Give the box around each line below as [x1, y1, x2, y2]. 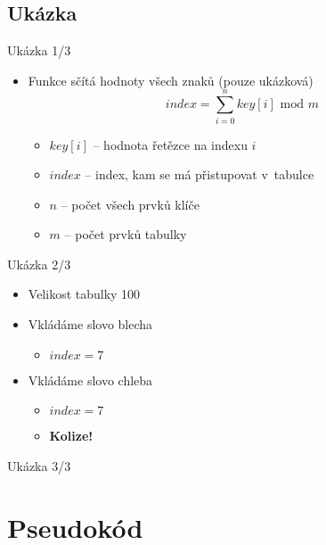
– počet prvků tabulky [64, 225, 187, 244]
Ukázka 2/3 [7, 254, 71, 273]
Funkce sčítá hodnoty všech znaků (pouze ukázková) [28, 70, 314, 89]
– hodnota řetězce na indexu [93, 135, 248, 153]
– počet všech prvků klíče [61, 194, 200, 213]
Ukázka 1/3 [7, 41, 71, 60]
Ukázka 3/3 [7, 456, 71, 475]
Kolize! [49, 426, 94, 445]
